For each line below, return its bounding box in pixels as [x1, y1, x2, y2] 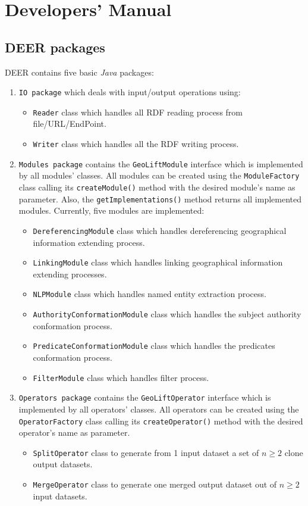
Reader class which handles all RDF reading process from [33, 105, 243, 118]
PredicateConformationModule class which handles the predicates [33, 339, 275, 352]
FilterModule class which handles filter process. [33, 371, 209, 383]
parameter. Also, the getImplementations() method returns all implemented [18, 192, 302, 205]
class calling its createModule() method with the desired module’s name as [18, 181, 296, 193]
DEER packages [5, 38, 105, 56]
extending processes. [33, 267, 107, 280]
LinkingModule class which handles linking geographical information [33, 256, 283, 268]
